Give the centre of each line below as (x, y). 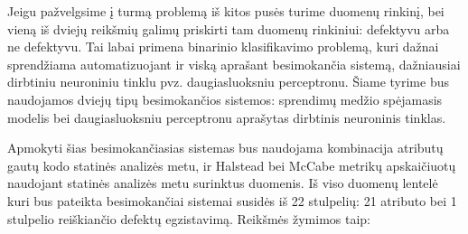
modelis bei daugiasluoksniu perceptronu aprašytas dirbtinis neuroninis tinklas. (227, 117)
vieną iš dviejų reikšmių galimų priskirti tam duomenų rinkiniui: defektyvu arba (229, 28)
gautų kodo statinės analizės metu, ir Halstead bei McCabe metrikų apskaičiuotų (232, 165)
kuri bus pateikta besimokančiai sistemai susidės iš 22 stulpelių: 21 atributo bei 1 (232, 200)
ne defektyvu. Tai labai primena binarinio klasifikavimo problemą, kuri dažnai (223, 47)
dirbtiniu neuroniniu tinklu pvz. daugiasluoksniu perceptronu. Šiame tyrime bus (228, 82)
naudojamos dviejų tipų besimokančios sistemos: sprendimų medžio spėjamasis (225, 99)
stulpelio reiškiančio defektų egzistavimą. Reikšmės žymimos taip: (189, 218)
